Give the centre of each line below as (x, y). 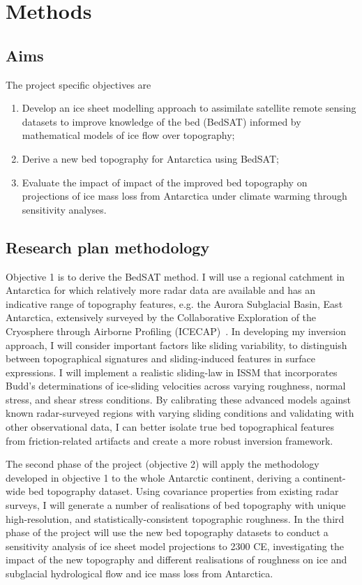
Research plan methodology (108, 247)
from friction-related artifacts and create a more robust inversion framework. (169, 440)
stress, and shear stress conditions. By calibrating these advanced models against (179, 399)
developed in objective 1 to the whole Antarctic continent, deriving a (153, 477)
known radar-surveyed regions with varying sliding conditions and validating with (180, 413)
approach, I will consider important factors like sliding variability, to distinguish (176, 345)
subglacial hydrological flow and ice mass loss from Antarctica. (139, 573)
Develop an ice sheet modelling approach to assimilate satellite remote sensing (189, 108)
